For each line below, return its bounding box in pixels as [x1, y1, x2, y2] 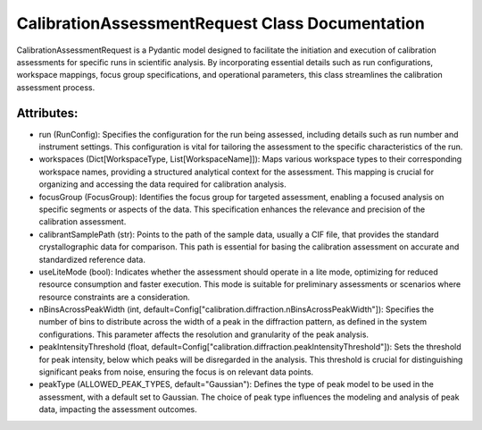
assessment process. [16, 81, 96, 93]
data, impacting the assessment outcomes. [38, 404, 198, 415]
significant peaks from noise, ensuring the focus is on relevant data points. [38, 367, 314, 377]
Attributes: [16, 105, 79, 121]
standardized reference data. [38, 254, 146, 265]
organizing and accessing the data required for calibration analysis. [38, 179, 287, 190]
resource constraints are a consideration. [38, 291, 191, 302]
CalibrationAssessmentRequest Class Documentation [16, 13, 426, 33]
